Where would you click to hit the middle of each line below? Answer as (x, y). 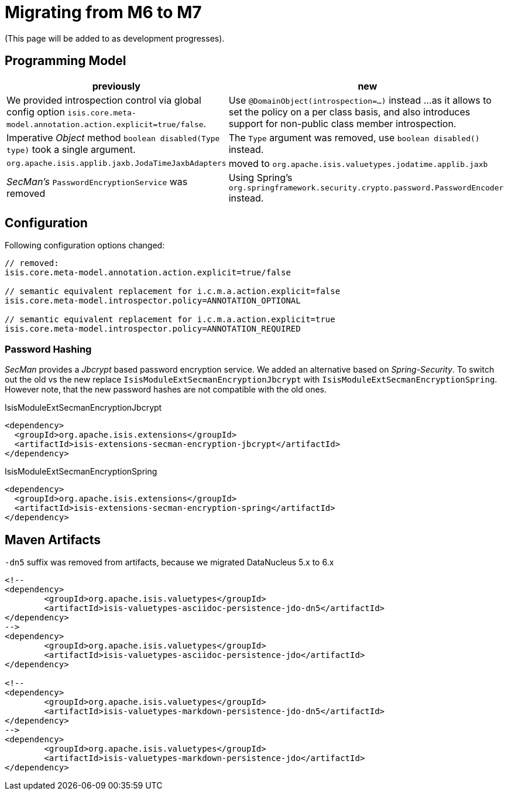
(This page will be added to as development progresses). (115, 38)
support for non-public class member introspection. (342, 123)
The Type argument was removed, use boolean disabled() (354, 137)
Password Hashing (48, 349)
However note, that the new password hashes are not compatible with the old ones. (166, 390)
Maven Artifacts (53, 540)
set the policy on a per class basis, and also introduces (349, 112)
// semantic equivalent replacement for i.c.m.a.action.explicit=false (173, 291)
